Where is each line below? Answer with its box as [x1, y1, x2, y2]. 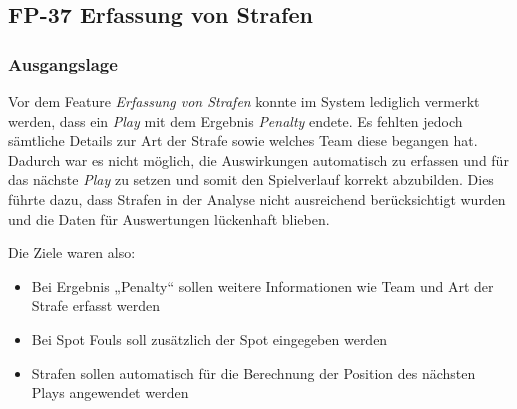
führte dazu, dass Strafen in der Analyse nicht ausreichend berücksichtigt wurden [8, 188, 506, 209]
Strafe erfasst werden [31, 295, 161, 316]
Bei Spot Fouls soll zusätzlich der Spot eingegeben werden [31, 328, 388, 349]
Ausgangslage [8, 51, 118, 76]
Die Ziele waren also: [8, 242, 136, 263]
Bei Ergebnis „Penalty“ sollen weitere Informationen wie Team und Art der [31, 275, 494, 296]
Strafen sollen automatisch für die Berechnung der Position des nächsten [31, 362, 476, 383]
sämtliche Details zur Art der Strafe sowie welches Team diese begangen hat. [8, 130, 478, 151]
